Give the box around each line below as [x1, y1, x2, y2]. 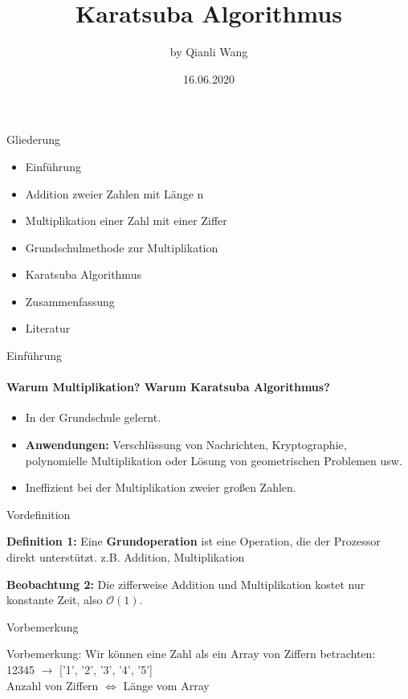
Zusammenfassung [25, 292, 115, 309]
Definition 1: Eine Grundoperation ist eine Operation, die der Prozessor [6, 533, 381, 550]
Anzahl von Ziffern [6, 677, 99, 693]
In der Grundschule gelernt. [25, 409, 161, 426]
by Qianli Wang [169, 43, 248, 60]
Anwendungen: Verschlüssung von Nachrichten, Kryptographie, [25, 436, 347, 453]
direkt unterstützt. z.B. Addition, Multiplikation [6, 549, 245, 566]
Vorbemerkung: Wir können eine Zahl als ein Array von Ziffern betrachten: [6, 645, 376, 662]
